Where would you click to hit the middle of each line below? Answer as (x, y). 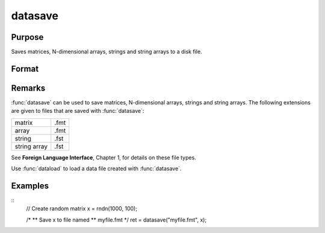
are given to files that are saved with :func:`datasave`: (78, 111)
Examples (30, 186)
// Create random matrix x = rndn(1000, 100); (82, 209)
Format (25, 69)
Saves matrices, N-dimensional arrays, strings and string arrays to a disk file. (107, 52)
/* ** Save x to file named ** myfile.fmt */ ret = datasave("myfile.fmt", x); (116, 220)
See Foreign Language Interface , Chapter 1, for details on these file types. (104, 158)
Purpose (27, 37)
